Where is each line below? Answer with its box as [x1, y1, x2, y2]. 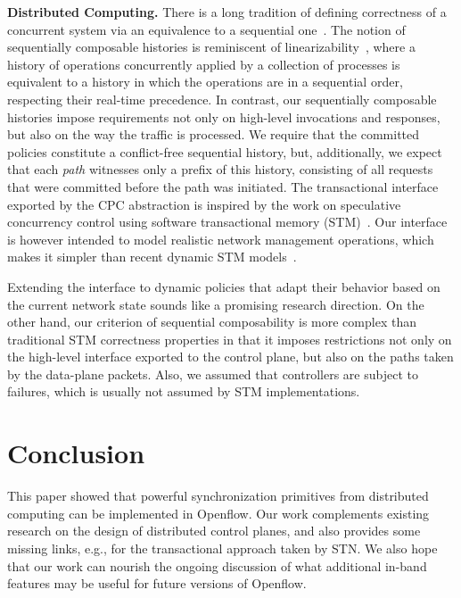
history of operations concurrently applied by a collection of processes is [7, 54, 400, 73]
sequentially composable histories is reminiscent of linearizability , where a [7, 37, 416, 56]
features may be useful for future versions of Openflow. [7, 574, 307, 593]
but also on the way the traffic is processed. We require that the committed [7, 125, 420, 144]
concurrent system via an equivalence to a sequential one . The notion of [7, 20, 406, 38]
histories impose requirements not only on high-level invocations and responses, [7, 107, 440, 126]
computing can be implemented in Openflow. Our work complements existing [7, 503, 430, 522]
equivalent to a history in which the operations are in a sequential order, [7, 72, 403, 91]
